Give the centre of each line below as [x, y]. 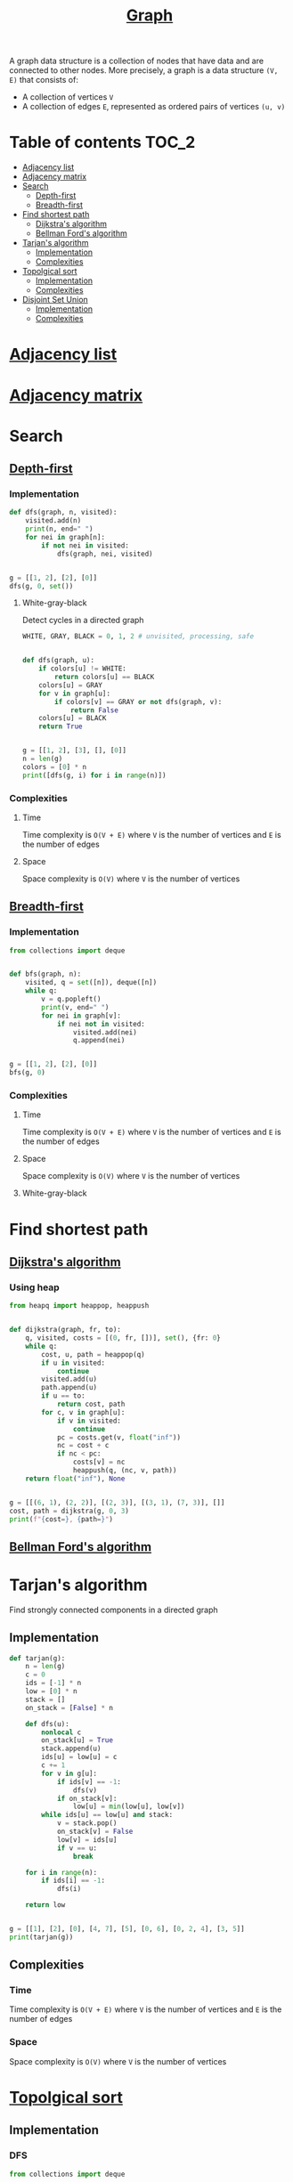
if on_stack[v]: [87, 1798]
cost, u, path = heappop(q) [93, 1354]
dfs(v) [85, 1790]
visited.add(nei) [105, 1032]
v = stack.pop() [87, 1823]
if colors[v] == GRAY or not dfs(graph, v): [138, 702]
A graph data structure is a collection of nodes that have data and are [137, 61]
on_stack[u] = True [77, 1740]
